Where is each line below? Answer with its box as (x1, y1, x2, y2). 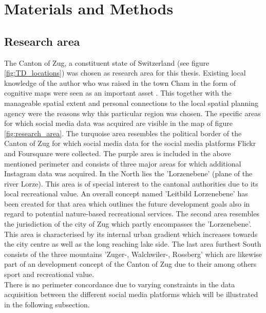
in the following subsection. (4, 299, 90, 309)
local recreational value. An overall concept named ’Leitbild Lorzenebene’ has (4, 188, 248, 199)
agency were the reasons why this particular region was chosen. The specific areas (4, 107, 261, 118)
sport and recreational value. (4, 269, 94, 280)
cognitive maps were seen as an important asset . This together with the (4, 87, 232, 98)
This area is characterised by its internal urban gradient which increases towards (4, 228, 258, 239)
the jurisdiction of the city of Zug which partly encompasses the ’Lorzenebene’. (4, 218, 252, 229)
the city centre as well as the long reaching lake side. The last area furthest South (4, 238, 261, 249)
